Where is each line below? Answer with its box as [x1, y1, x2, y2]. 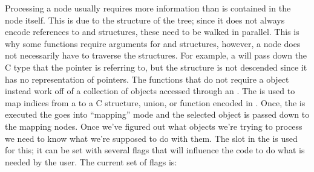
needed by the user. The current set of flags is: [5, 155, 177, 168]
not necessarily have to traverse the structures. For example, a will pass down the [5, 49, 307, 62]
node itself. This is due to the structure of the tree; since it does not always [5, 13, 285, 26]
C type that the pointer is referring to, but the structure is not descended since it [5, 60, 307, 73]
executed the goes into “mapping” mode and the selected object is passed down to [5, 108, 310, 121]
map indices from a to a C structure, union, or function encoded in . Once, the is [5, 96, 306, 109]
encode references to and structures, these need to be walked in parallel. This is [5, 25, 299, 38]
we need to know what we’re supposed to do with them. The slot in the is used [5, 132, 298, 144]
